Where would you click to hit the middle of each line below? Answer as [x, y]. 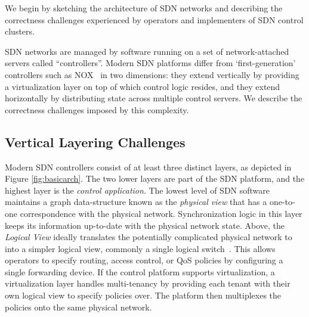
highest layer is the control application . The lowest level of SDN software [137, 190]
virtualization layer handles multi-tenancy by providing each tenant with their [148, 283]
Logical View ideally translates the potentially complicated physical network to [149, 237]
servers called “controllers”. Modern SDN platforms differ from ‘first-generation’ [150, 63]
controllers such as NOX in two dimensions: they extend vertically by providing [152, 74]
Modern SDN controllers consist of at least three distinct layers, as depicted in [148, 167]
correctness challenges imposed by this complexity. [97, 109]
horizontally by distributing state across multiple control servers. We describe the [154, 98]
